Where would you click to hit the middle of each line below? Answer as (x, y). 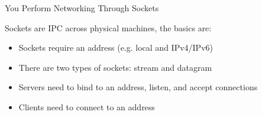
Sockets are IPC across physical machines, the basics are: (108, 27)
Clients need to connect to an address (87, 106)
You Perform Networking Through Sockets (82, 8)
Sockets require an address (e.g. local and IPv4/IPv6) (116, 47)
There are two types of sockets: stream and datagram (115, 67)
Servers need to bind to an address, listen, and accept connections (138, 87)
